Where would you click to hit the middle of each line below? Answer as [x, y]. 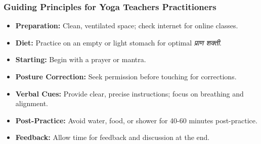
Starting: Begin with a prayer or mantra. [81, 59]
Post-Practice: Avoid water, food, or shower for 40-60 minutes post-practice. [136, 120]
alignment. [32, 103]
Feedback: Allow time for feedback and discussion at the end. [113, 137]
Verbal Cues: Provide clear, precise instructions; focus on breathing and [129, 93]
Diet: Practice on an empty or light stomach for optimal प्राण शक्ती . [118, 42]
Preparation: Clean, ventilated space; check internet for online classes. [127, 26]
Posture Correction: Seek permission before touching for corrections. [126, 76]
